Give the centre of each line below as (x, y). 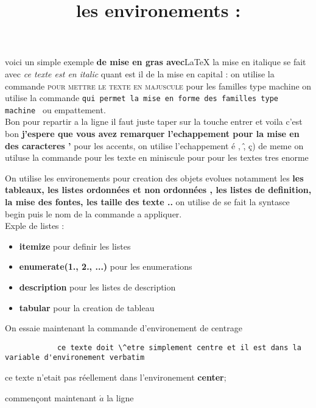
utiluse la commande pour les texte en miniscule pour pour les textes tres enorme (157, 157)
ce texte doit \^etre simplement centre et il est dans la (179, 347)
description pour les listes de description (97, 287)
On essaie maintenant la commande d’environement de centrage (124, 328)
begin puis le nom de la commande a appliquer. (93, 213)
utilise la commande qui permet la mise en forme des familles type (142, 98)
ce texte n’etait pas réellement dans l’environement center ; (116, 377)
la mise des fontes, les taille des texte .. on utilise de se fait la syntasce (147, 202)
